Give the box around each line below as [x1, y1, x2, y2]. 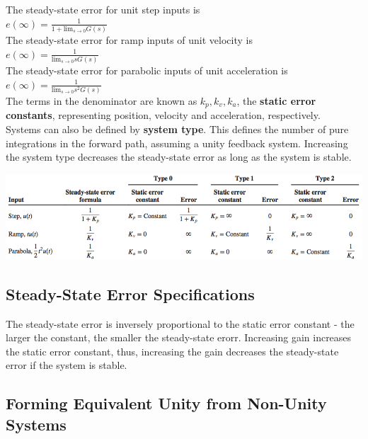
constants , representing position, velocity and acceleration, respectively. [6, 108, 321, 122]
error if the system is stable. [6, 358, 127, 372]
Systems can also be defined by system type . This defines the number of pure [6, 121, 349, 136]
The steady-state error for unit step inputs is [6, 2, 200, 16]
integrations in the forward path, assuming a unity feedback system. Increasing [6, 135, 348, 150]
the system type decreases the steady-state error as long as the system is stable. [6, 149, 352, 164]
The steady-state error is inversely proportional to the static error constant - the [6, 316, 355, 331]
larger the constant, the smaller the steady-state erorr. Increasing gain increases [6, 330, 352, 345]
